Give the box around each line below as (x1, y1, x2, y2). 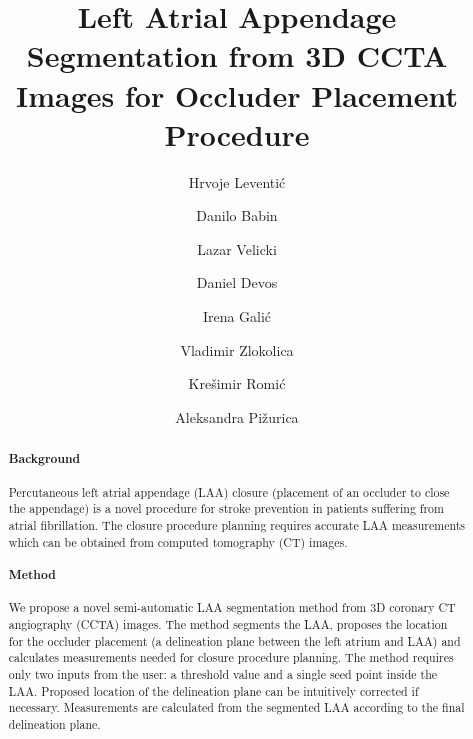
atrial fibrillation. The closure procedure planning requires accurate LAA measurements (8, 517, 466, 534)
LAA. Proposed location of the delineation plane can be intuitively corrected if (8, 682, 419, 699)
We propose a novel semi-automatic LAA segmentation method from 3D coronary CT (8, 599, 456, 616)
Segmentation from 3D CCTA (26, 35, 448, 76)
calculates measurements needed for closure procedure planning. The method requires (8, 649, 454, 666)
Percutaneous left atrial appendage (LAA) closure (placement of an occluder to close (8, 483, 450, 500)
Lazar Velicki (197, 238, 277, 259)
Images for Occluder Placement (16, 74, 458, 115)
